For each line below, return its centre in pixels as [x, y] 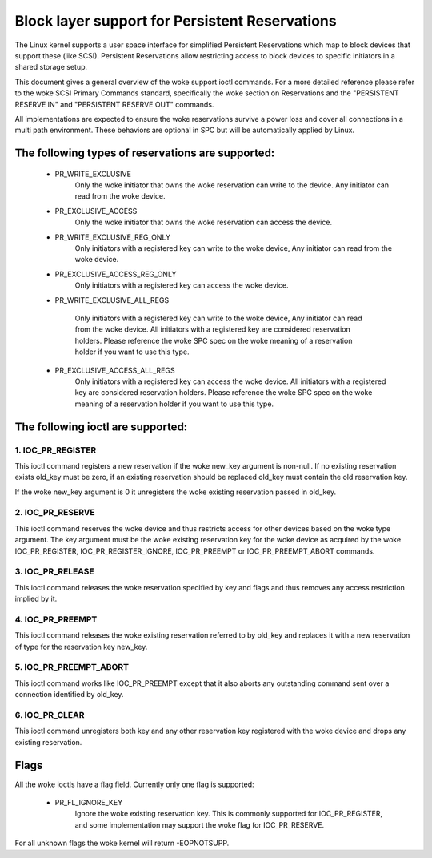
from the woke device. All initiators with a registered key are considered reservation [213, 329]
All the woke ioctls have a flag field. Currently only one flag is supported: [135, 784]
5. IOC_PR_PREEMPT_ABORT [72, 667]
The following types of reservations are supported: [145, 153]
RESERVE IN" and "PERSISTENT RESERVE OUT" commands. [114, 104]
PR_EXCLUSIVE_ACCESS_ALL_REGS [115, 370]
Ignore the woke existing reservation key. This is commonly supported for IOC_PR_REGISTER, [229, 814]
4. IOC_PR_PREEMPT [56, 619]
